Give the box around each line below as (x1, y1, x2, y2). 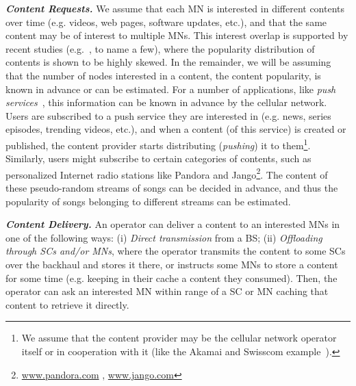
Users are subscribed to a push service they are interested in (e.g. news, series (5, 108, 331, 123)
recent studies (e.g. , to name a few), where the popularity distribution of (5, 41, 315, 55)
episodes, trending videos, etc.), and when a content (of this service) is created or (5, 122, 346, 136)
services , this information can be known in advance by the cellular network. (5, 95, 327, 110)
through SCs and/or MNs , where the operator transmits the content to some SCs (5, 244, 346, 258)
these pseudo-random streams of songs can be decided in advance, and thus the (5, 181, 338, 195)
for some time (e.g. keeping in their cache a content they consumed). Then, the (5, 270, 338, 285)
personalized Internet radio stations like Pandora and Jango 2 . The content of (5, 165, 328, 181)
